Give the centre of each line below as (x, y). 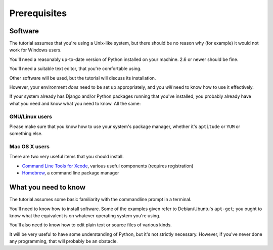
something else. (26, 134)
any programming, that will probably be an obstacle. (64, 241)
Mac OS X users (30, 147)
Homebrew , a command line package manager (71, 173)
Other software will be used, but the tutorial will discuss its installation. (83, 78)
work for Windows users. (35, 50)
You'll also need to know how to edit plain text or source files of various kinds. (90, 225)
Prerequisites (38, 13)
